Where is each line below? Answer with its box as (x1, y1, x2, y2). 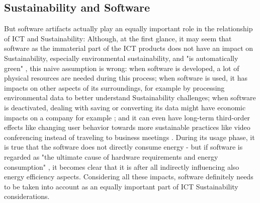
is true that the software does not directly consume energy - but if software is (4, 142, 243, 152)
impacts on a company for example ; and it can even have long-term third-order (4, 112, 250, 122)
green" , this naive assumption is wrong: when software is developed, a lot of (4, 62, 239, 73)
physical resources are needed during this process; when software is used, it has (4, 73, 247, 83)
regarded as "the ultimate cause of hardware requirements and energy (4, 151, 218, 162)
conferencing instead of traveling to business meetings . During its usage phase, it (4, 131, 255, 142)
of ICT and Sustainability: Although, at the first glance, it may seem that (4, 33, 232, 43)
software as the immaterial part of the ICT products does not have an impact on (4, 43, 253, 53)
